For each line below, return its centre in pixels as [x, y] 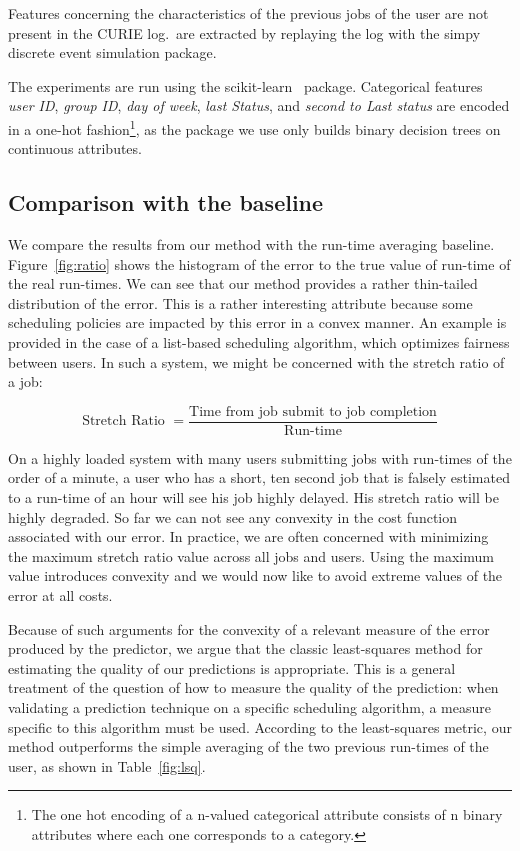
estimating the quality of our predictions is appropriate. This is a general [232, 667]
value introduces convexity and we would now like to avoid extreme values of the [255, 575]
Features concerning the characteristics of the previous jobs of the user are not [248, 13]
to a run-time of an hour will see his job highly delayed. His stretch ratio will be [253, 497]
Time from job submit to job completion [313, 411]
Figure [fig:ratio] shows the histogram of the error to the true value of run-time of [259, 263]
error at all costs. [60, 594]
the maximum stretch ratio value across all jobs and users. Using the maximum [251, 555]
